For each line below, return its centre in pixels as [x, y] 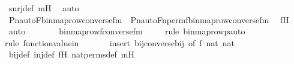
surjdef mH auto [44, 8]
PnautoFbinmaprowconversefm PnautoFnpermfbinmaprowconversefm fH [149, 19]
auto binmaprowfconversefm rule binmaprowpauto [127, 31]
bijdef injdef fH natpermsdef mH [72, 54]
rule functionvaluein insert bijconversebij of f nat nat [120, 42]
